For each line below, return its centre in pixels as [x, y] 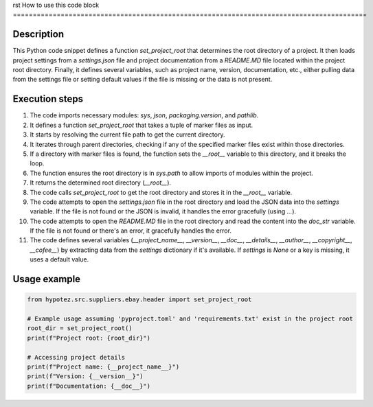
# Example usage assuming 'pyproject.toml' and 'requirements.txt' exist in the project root [190, 319]
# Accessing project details [76, 357]
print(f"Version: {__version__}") [85, 376]
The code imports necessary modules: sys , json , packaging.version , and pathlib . [144, 115]
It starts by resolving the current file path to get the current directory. [127, 135]
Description [38, 34]
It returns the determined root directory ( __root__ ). [101, 183]
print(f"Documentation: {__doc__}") [89, 386]
